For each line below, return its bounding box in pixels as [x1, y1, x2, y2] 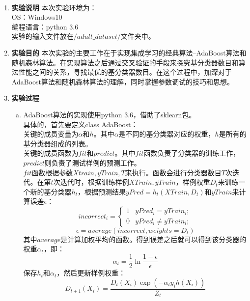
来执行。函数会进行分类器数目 [125, 167, 222, 177]
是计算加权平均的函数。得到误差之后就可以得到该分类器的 [60, 234, 247, 244]
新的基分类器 [30, 186, 72, 196]
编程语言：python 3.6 [11, 21, 79, 31]
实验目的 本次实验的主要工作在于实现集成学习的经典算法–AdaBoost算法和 [11, 47, 247, 57]
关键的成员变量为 [23, 129, 79, 139]
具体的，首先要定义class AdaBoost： [23, 119, 138, 129]
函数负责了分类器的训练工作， [143, 148, 240, 158]
